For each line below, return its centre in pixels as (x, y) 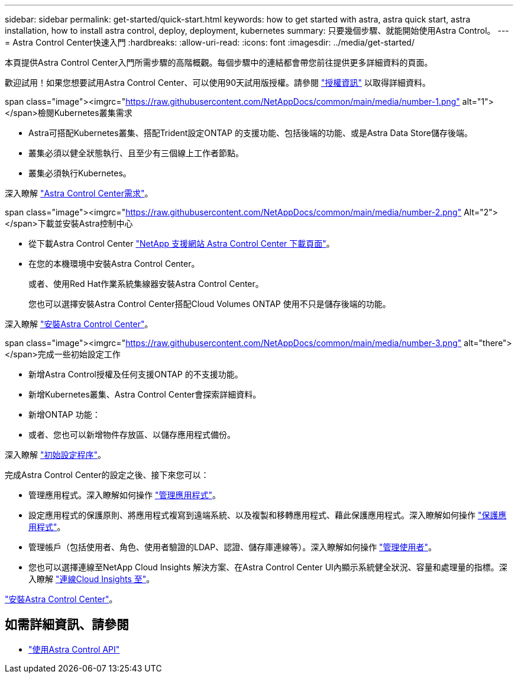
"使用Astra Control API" (74, 649)
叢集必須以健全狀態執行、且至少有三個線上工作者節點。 (136, 153)
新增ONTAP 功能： (64, 414)
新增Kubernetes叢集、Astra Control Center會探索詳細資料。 (145, 394)
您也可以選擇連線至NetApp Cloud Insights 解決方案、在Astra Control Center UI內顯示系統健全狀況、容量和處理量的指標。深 (268, 567)
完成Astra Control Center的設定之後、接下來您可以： (107, 475)
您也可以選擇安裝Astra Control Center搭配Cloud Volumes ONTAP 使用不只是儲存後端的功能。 (210, 304)
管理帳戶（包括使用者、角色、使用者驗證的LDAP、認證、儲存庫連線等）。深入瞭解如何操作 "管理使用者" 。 (233, 547)
